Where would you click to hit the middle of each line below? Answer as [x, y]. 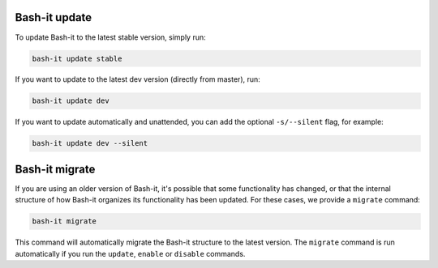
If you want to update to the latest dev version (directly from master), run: [138, 79]
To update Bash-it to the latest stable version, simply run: [110, 37]
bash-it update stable [77, 58]
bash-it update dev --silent [90, 143]
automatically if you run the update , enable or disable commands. [130, 253]
